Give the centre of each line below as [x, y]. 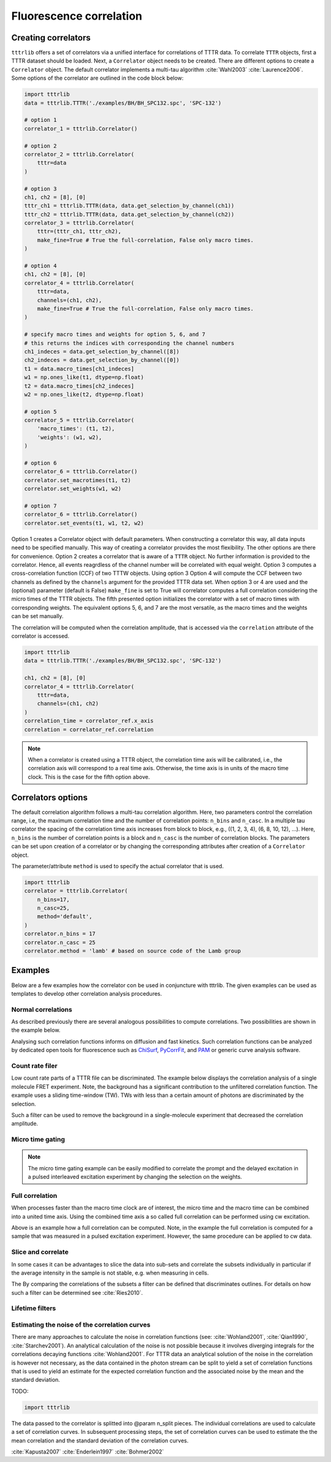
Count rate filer [34, 1066]
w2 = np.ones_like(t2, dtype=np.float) [84, 394]
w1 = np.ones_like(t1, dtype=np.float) [84, 377]
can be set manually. [37, 616]
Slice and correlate [40, 1252]
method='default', [65, 917]
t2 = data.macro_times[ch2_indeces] [79, 386]
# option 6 [40, 463]
